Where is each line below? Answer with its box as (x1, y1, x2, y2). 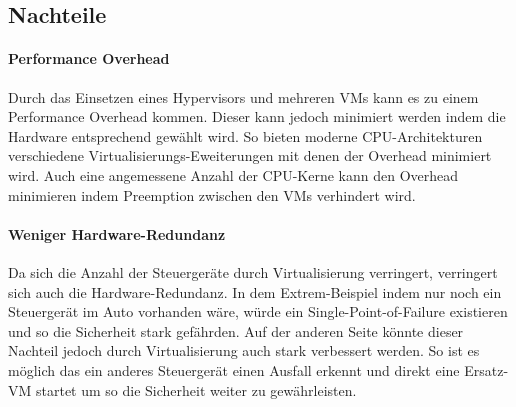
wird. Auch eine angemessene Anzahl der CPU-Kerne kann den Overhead (8, 164, 459, 185)
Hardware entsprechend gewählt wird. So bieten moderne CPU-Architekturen (8, 125, 483, 146)
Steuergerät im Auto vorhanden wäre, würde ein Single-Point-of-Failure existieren (8, 301, 508, 322)
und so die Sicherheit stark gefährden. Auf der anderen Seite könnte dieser (8, 320, 464, 341)
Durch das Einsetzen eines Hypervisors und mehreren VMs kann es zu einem (8, 86, 479, 107)
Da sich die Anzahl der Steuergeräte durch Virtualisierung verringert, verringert (8, 261, 498, 282)
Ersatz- (464, 359, 509, 380)
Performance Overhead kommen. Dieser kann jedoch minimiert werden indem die (8, 106, 506, 127)
